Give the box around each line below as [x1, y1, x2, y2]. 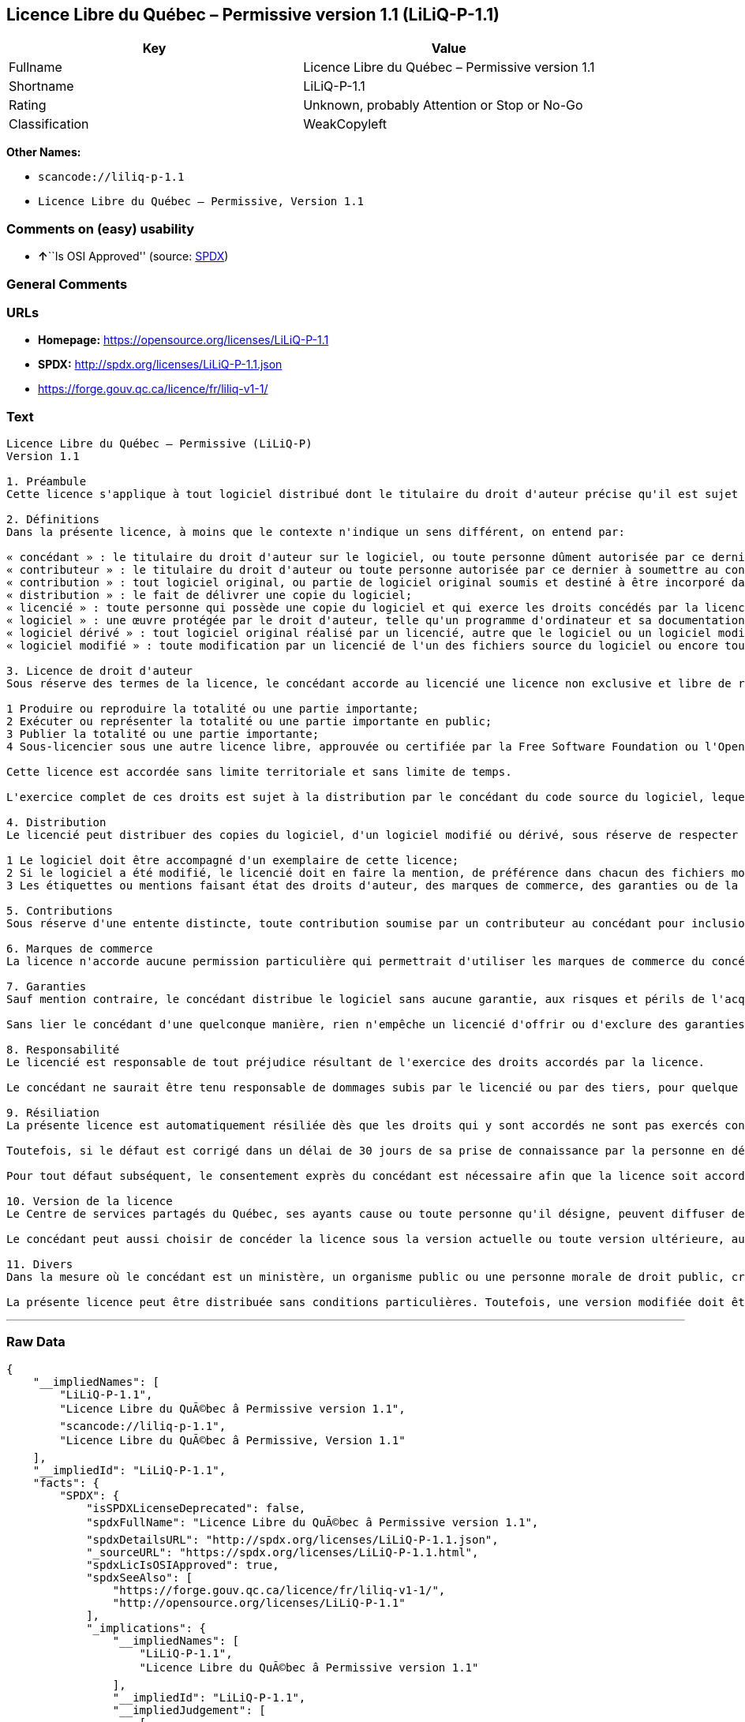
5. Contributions [6, 904, 113, 918]
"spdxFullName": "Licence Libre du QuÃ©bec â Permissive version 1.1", [86, 1515, 539, 1529]
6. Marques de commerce [6, 942, 153, 956]
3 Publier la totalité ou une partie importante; [6, 728, 320, 741]
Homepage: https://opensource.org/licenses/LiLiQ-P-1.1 [38, 333, 329, 347]
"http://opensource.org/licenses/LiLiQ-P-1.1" [112, 1596, 406, 1609]
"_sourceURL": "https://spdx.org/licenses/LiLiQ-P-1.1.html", [86, 1545, 479, 1559]
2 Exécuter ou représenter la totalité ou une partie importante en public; [6, 715, 492, 728]
